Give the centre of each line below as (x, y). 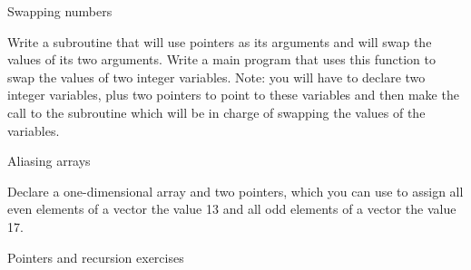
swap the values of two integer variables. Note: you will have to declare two (216, 77)
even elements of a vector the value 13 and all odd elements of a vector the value (232, 209)
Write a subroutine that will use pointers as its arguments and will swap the (220, 41)
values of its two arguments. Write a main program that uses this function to (221, 59)
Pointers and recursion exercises (96, 257)
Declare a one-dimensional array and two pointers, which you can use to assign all (235, 191)
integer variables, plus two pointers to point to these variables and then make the (233, 95)
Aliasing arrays (49, 161)
